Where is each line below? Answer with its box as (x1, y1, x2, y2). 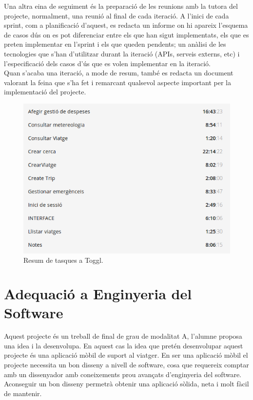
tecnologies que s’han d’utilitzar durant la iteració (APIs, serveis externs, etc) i (4, 48, 240, 58)
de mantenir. (4, 388, 42, 398)
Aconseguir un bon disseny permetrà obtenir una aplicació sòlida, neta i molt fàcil (4, 379, 249, 389)
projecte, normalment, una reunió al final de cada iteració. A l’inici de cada (4, 10, 229, 20)
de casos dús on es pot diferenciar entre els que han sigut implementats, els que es (4, 29, 249, 39)
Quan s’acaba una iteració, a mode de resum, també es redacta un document (4, 68, 234, 78)
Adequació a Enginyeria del (4, 284, 192, 304)
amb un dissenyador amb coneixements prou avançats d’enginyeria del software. (4, 369, 242, 379)
